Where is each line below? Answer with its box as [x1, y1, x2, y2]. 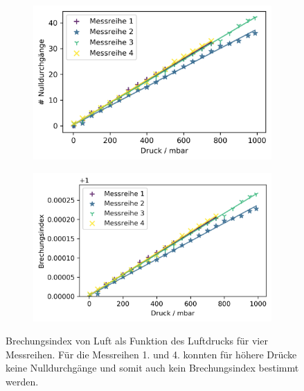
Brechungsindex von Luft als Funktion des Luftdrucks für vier [6, 333, 268, 348]
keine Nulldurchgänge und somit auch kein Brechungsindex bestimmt [6, 360, 299, 375]
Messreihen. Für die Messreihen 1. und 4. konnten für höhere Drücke [6, 347, 297, 361]
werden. [6, 374, 39, 389]
